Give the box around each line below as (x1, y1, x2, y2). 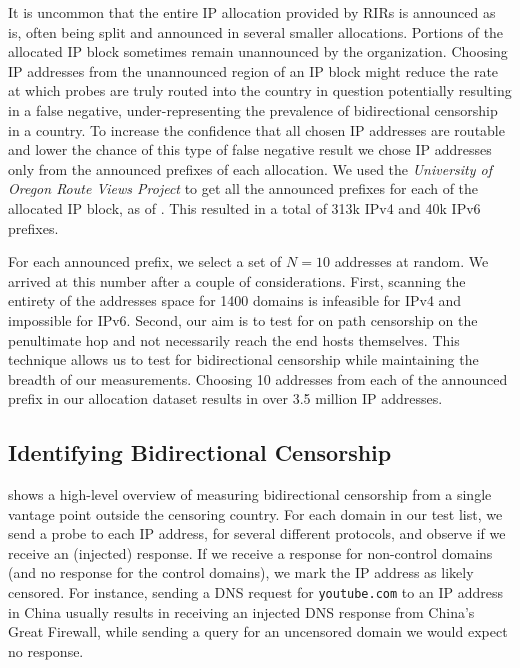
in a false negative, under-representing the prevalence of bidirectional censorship (8, 99, 498, 120)
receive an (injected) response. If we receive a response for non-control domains (8, 542, 493, 563)
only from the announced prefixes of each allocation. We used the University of (8, 158, 492, 179)
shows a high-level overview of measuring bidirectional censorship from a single (8, 484, 492, 505)
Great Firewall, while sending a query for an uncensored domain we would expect (8, 621, 508, 642)
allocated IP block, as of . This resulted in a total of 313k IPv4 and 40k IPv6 (8, 197, 481, 218)
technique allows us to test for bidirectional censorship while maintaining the (8, 349, 479, 370)
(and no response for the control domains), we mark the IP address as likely (8, 562, 474, 583)
